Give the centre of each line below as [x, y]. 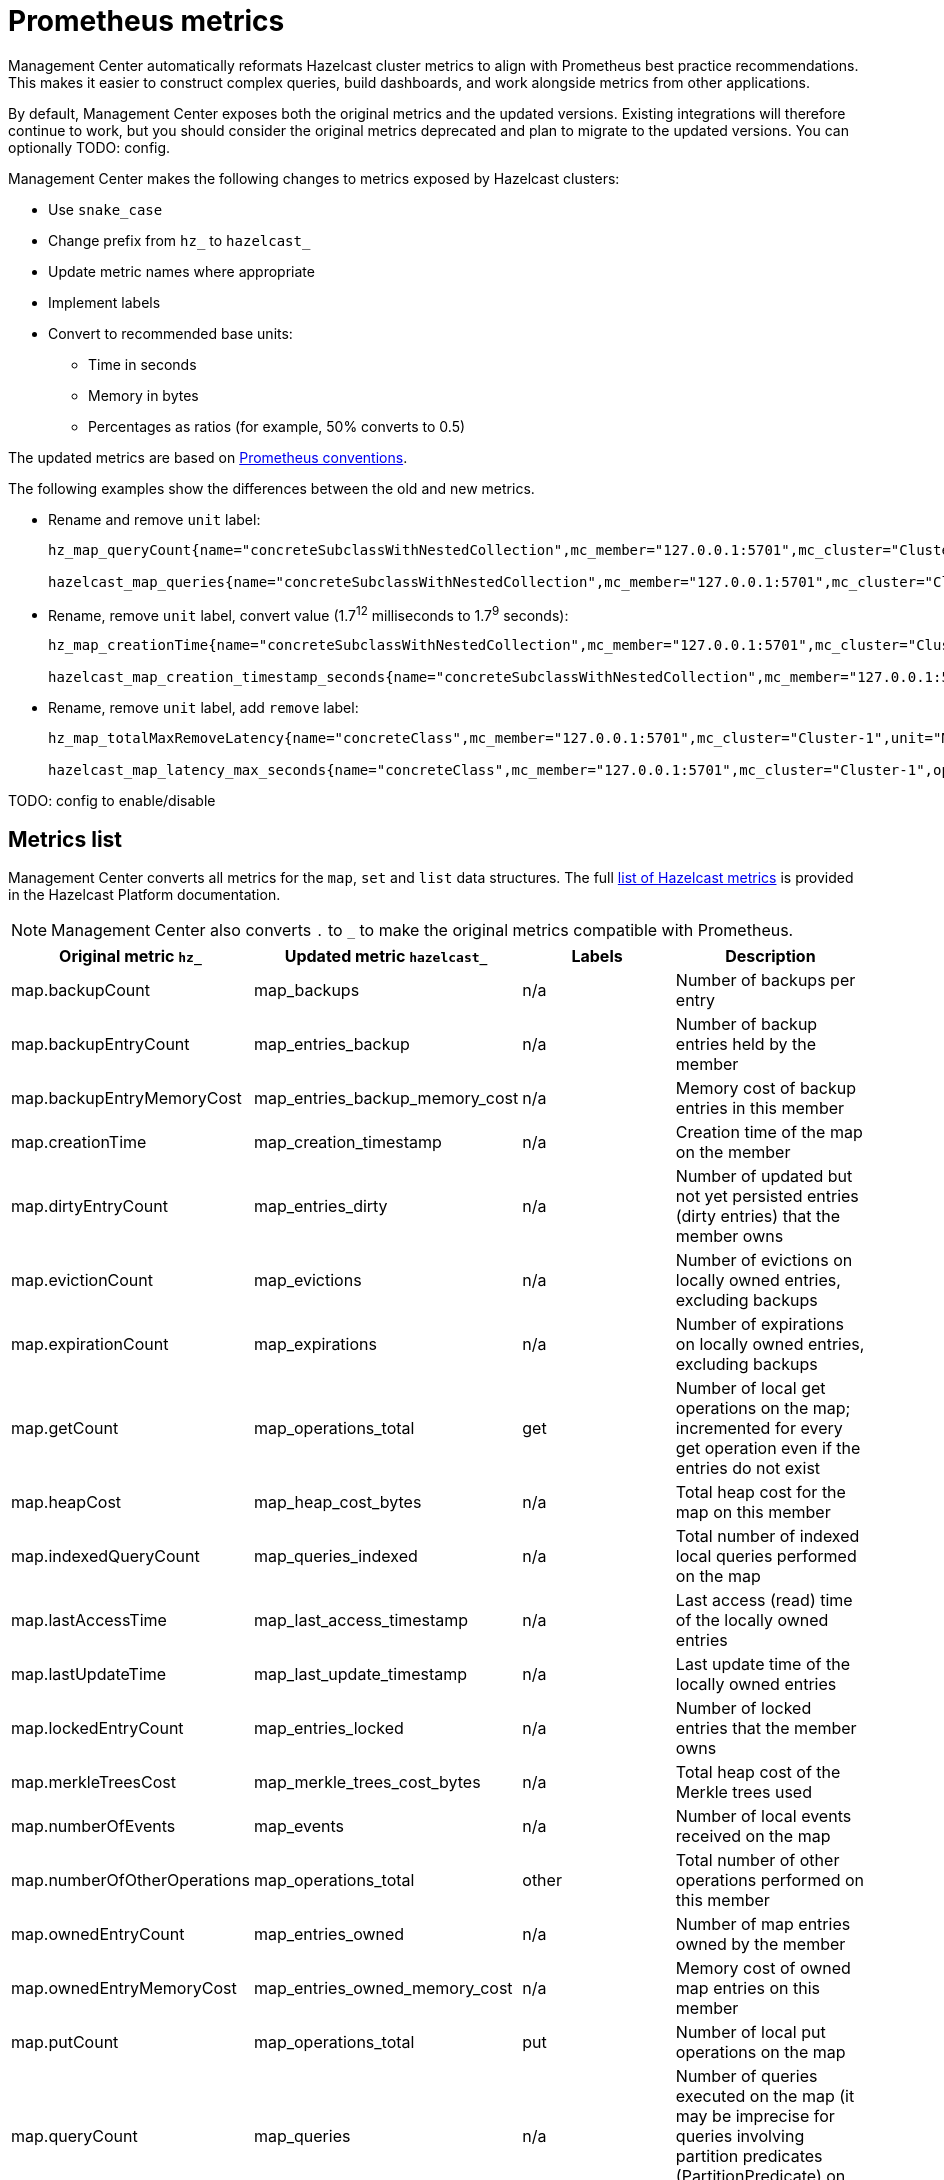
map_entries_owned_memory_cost [383, 1988]
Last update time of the [762, 1664]
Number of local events [763, 1816]
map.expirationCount [90, 1344]
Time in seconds [142, 364]
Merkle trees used [743, 1792]
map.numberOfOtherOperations [130, 1880]
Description [770, 956]
